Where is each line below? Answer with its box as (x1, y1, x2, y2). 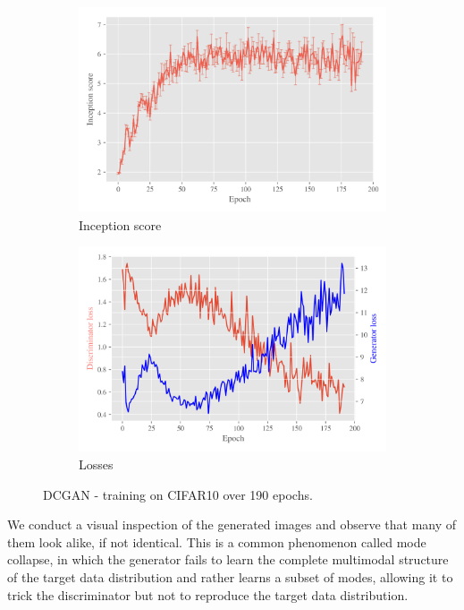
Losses (79, 455, 114, 473)
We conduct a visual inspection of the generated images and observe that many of (7, 515, 457, 534)
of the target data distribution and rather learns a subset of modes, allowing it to (7, 567, 453, 586)
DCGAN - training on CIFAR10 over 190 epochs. (43, 485, 313, 503)
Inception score (79, 215, 162, 234)
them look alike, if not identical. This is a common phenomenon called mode (7, 532, 426, 551)
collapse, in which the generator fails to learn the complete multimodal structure (7, 550, 449, 569)
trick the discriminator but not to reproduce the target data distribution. (7, 585, 409, 604)
